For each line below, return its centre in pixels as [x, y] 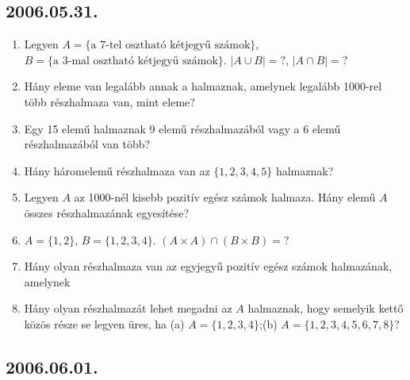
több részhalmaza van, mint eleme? [109, 101]
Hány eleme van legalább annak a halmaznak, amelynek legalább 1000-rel [203, 86]
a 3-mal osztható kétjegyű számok [136, 61]
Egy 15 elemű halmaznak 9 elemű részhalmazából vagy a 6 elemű [182, 128]
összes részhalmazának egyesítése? [107, 212]
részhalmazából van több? [87, 144]
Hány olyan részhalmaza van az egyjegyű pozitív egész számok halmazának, [208, 266]
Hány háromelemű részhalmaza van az [117, 170]
